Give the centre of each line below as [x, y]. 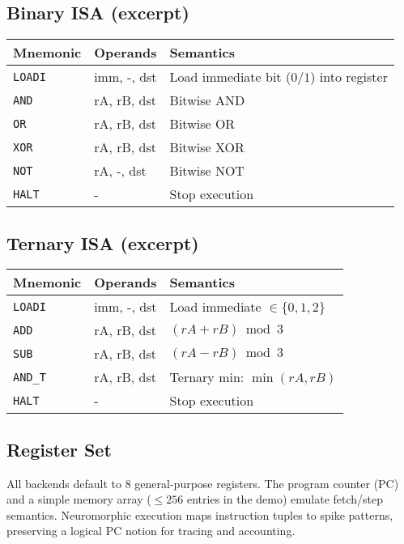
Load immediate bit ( [230, 77]
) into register [349, 77]
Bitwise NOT [207, 171]
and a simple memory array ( [79, 499]
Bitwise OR [202, 124]
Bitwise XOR [207, 147]
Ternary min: [207, 377]
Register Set [59, 449]
